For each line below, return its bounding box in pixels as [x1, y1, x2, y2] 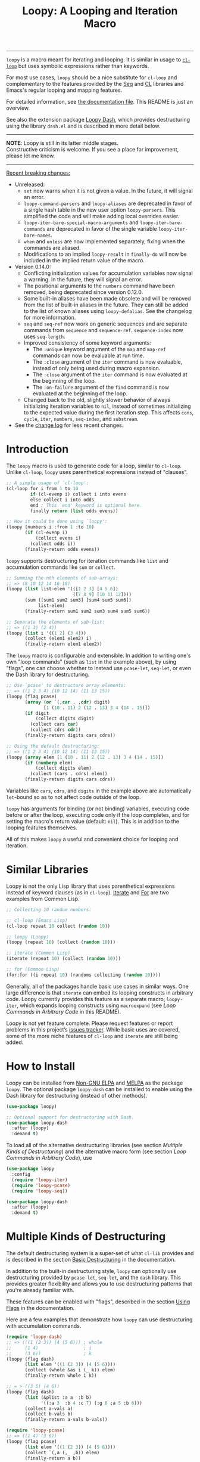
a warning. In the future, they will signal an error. [23, 276, 143, 283]
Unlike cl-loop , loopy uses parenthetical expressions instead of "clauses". [6, 469, 188, 476]
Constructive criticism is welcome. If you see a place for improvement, [6, 146, 179, 153]
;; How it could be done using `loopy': [6, 519, 108, 525]
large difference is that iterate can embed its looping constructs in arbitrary [6, 989, 193, 996]
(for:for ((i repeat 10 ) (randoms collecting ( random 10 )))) [6, 972, 161, 978]
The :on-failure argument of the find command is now [32, 383, 170, 391]
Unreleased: [14, 181, 45, 188]
